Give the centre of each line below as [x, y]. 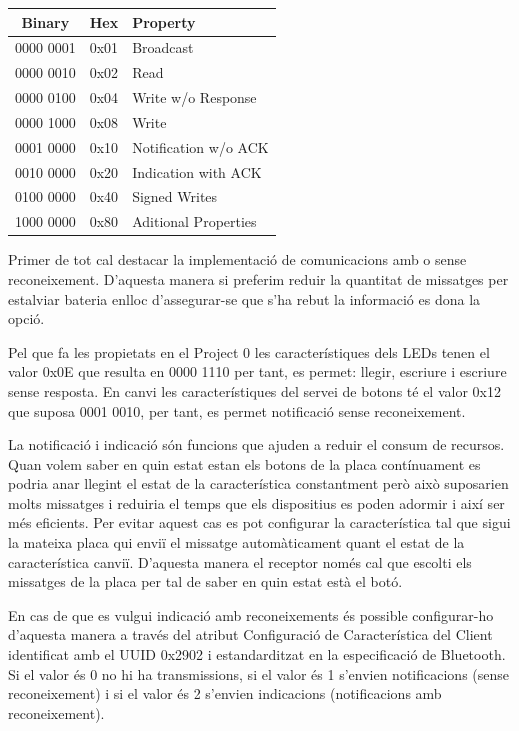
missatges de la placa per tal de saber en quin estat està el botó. [205, 581]
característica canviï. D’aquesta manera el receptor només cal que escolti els [240, 561]
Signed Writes [175, 196]
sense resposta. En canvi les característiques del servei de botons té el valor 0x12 [254, 390]
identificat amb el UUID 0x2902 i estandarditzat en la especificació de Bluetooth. [257, 654]
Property [164, 21]
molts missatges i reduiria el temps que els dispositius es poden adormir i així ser [256, 502]
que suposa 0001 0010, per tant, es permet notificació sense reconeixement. [237, 410]
